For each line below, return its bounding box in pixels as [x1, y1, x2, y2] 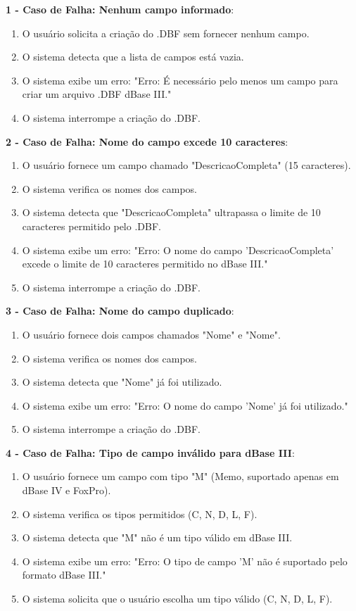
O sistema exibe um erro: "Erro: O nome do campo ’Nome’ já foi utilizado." [22, 398, 348, 412]
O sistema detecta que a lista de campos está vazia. [22, 49, 244, 64]
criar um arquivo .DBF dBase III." [22, 87, 172, 101]
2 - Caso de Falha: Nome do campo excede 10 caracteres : [6, 134, 288, 149]
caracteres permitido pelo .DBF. [22, 218, 161, 233]
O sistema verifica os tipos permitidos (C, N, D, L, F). [22, 506, 258, 521]
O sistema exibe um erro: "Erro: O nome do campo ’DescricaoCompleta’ [22, 242, 334, 257]
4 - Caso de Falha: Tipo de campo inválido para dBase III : [6, 445, 295, 460]
